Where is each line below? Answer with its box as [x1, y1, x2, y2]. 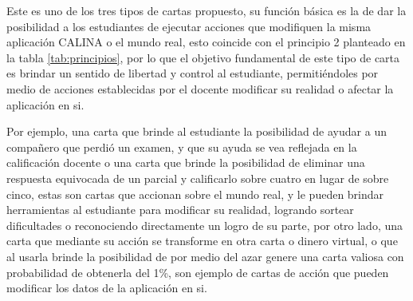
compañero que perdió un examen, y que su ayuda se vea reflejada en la [6, 138, 357, 155]
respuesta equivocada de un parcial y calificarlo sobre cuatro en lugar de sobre [6, 169, 389, 186]
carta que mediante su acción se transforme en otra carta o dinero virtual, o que [6, 232, 398, 249]
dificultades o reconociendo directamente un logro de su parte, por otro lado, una [6, 216, 403, 233]
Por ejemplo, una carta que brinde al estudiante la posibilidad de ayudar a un [6, 123, 387, 140]
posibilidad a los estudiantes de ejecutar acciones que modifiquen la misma [6, 18, 372, 34]
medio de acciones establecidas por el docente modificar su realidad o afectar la [6, 80, 394, 97]
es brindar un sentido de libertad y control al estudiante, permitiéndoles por [6, 65, 379, 81]
